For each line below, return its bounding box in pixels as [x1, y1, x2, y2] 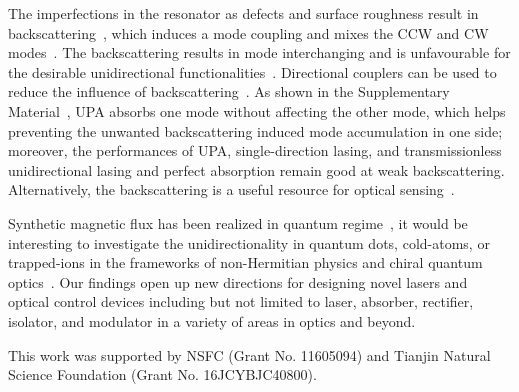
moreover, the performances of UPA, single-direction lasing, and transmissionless [8, 140, 502, 161]
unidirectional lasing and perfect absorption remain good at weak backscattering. [8, 159, 505, 180]
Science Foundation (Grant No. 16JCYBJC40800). [8, 364, 317, 385]
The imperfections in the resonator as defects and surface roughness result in [8, 3, 479, 23]
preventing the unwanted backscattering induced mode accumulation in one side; [8, 120, 503, 141]
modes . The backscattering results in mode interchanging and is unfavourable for [8, 42, 511, 63]
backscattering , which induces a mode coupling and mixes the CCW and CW [8, 22, 489, 43]
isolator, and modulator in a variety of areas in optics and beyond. [8, 310, 416, 331]
